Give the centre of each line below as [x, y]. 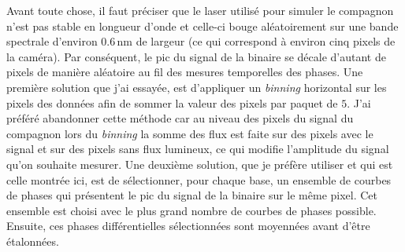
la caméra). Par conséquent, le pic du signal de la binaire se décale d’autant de [196, 56]
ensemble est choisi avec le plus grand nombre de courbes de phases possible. [191, 210]
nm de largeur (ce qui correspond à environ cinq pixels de [256, 41]
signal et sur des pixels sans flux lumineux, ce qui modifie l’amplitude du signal [198, 149]
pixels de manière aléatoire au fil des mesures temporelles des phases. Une [185, 72]
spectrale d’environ [52, 41]
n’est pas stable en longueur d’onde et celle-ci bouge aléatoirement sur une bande [202, 26]
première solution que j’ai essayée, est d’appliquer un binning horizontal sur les [197, 87]
